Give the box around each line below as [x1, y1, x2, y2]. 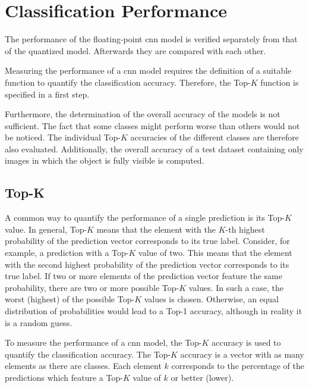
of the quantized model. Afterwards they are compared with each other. [5, 44, 266, 57]
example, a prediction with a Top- [5, 246, 129, 259]
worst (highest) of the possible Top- [5, 293, 135, 305]
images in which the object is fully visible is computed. [5, 154, 204, 167]
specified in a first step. [5, 87, 90, 100]
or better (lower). [171, 371, 234, 383]
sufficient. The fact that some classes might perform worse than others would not [5, 119, 300, 132]
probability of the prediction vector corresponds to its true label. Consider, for [5, 234, 290, 247]
